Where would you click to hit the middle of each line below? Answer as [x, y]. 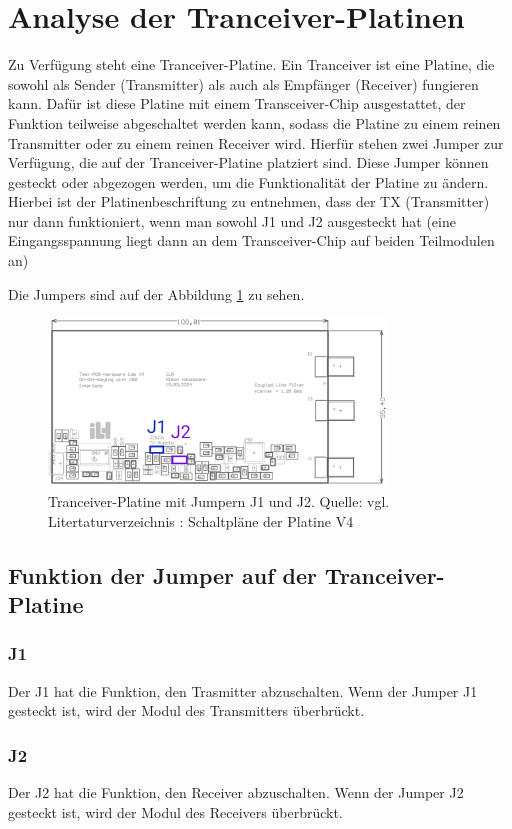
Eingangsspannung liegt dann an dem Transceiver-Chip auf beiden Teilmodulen [251, 240]
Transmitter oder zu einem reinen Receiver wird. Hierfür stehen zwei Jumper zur [256, 142]
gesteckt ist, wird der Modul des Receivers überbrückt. [175, 811]
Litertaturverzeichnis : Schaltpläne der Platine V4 [201, 520]
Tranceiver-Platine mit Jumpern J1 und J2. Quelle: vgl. [219, 501]
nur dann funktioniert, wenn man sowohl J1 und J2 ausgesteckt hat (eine [232, 220]
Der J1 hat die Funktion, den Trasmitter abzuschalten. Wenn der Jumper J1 [243, 690]
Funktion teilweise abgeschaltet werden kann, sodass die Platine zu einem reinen [254, 122]
